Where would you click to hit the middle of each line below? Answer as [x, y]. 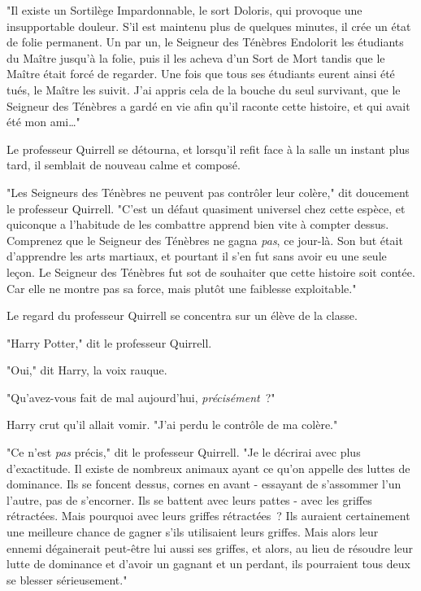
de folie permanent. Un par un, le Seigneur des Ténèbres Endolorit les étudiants [205, 42]
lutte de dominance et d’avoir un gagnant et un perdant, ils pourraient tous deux [208, 564]
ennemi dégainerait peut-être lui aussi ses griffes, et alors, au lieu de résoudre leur [210, 547]
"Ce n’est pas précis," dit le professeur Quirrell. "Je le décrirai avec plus [184, 452]
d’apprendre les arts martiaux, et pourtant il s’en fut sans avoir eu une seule [197, 256]
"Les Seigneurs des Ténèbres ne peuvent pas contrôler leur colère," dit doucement [208, 192]
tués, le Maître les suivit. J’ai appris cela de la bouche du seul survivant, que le [204, 89]
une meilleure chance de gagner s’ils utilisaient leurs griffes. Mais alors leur [193, 532]
